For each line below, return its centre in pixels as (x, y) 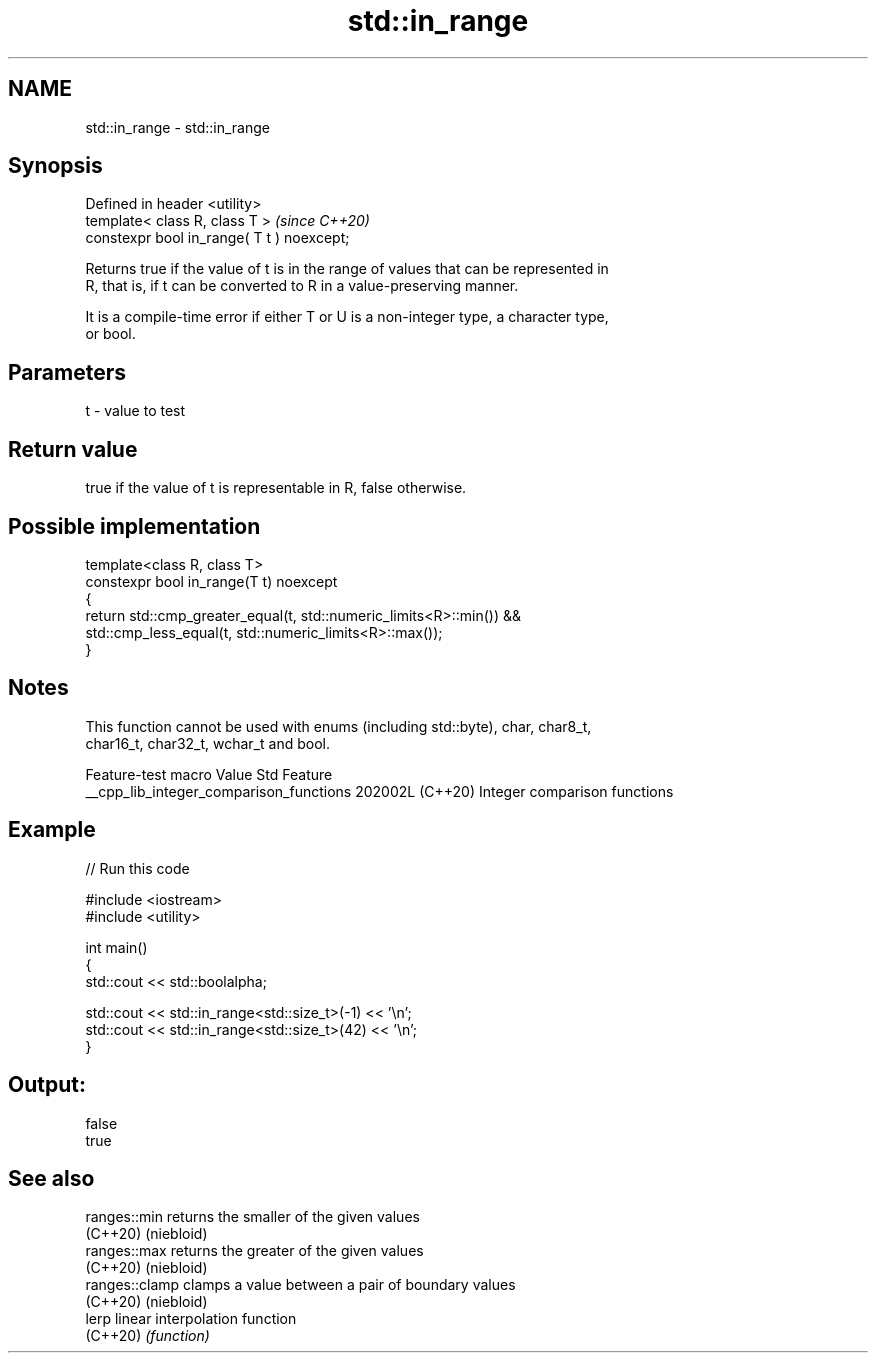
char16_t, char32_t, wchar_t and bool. (207, 743)
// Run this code (137, 868)
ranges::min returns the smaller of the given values (252, 1217)
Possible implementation (134, 526)
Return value (73, 449)
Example (52, 830)
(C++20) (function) (147, 1336)
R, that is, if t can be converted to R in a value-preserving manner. (302, 286)
